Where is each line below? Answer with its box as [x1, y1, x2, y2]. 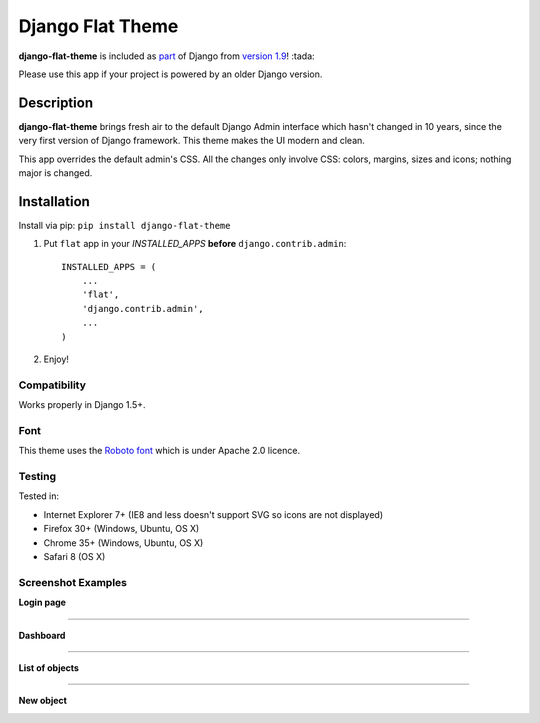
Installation [18, 193, 90, 210]
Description [18, 94, 94, 111]
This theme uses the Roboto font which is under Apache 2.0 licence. [18, 445, 300, 457]
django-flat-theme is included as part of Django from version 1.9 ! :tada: [18, 50, 315, 62]
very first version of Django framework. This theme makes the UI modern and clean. [18, 135, 365, 147]
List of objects [18, 661, 80, 674]
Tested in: [18, 490, 60, 502]
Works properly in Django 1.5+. [18, 399, 146, 411]
